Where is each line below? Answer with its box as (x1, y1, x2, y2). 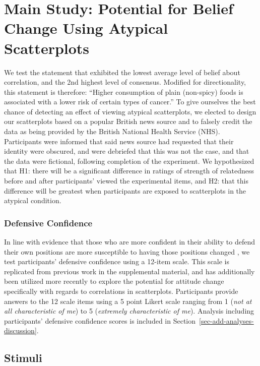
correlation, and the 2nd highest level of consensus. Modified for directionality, (4, 77, 246, 87)
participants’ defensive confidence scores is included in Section (4, 315, 196, 326)
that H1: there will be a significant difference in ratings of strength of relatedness (4, 165, 254, 176)
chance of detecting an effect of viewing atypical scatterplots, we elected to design (4, 106, 256, 116)
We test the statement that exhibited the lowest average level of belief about (4, 67, 240, 77)
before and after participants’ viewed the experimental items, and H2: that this (4, 175, 248, 186)
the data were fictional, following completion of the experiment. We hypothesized (4, 155, 254, 166)
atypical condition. (4, 195, 61, 206)
